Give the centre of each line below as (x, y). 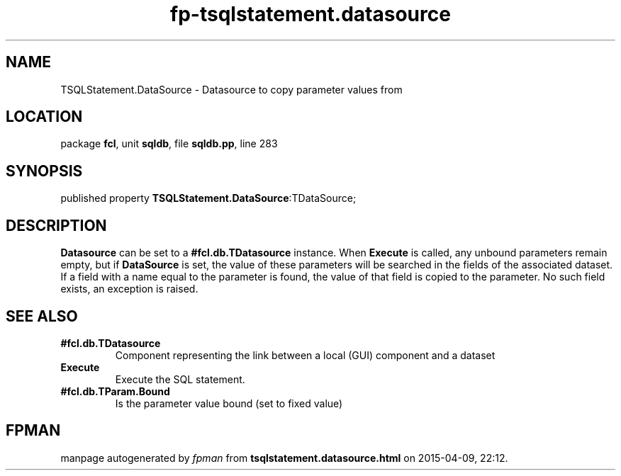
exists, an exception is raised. (129, 289)
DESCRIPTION (56, 225)
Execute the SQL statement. (180, 379)
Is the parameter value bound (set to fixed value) (229, 403)
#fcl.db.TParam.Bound (115, 391)
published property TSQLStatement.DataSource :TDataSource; (208, 198)
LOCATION (44, 117)
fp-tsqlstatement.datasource (310, 14)
